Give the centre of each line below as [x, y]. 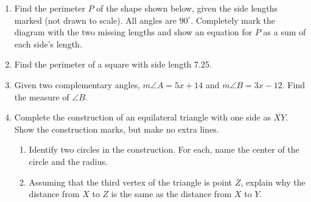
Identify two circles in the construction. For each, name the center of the [164, 149]
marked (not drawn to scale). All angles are [96, 20]
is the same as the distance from [171, 194]
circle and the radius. [68, 161]
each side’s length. [48, 44]
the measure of [42, 96]
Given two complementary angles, [77, 84]
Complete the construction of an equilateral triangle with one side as [142, 117]
